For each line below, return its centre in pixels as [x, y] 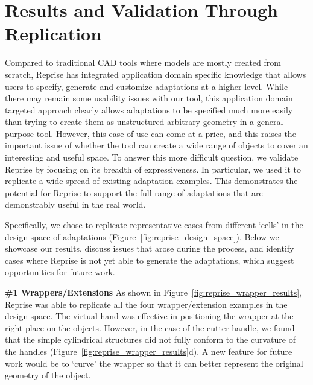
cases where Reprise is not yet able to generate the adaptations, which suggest [150, 260]
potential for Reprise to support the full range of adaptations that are [134, 192]
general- [271, 122]
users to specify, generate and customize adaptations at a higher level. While [147, 86]
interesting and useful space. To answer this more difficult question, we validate [152, 157]
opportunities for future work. [60, 272]
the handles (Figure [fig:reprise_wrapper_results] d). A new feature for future [149, 351]
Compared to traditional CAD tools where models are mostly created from [143, 62]
